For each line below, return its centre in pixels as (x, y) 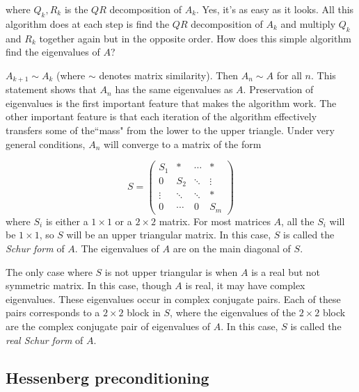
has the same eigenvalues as (174, 89)
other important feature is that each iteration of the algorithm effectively (161, 116)
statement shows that (51, 89)
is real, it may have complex (245, 285)
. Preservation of (278, 89)
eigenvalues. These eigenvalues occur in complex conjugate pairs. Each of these (173, 299)
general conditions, (46, 144)
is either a (67, 221)
